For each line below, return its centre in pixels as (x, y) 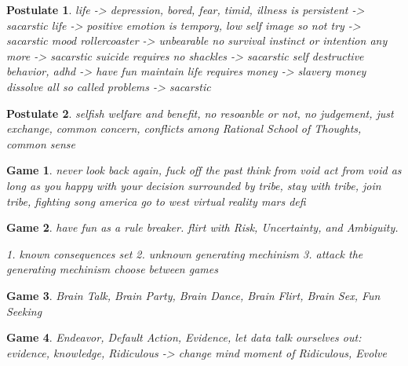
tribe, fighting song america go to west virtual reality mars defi (156, 201)
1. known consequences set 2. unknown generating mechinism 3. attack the (185, 253)
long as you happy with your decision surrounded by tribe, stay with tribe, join (194, 185)
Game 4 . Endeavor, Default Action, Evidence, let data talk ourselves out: (184, 337)
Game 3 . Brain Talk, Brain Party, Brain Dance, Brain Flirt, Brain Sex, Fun (193, 295)
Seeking (24, 311)
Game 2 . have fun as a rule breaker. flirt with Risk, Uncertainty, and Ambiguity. (202, 227)
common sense (41, 143)
